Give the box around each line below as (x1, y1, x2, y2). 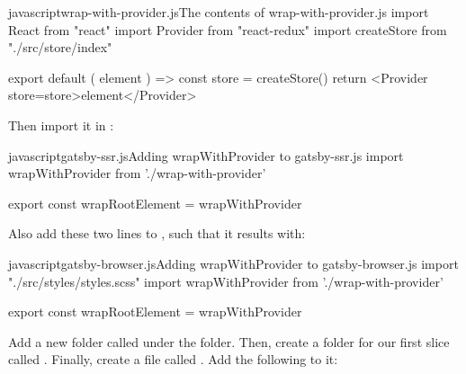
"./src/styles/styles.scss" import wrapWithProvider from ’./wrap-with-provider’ (8, 272, 444, 290)
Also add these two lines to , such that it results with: (8, 224, 306, 243)
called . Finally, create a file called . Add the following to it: (8, 350, 338, 369)
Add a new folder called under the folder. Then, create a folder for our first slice (8, 332, 450, 351)
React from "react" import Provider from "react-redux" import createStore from (8, 20, 447, 39)
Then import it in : (8, 115, 114, 134)
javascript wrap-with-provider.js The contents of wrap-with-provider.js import (8, 3, 429, 21)
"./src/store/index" (8, 38, 112, 57)
